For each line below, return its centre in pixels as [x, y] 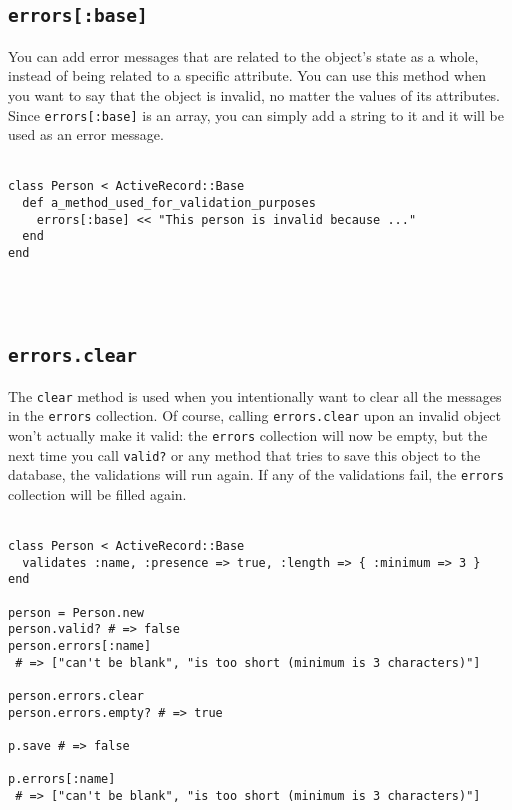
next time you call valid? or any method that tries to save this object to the [244, 454]
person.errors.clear [76, 696]
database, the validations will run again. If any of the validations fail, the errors [256, 474]
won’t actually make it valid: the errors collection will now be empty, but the [248, 434]
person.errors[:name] [80, 646]
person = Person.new [76, 612]
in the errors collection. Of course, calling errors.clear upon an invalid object [255, 415]
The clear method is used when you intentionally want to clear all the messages [255, 395]
